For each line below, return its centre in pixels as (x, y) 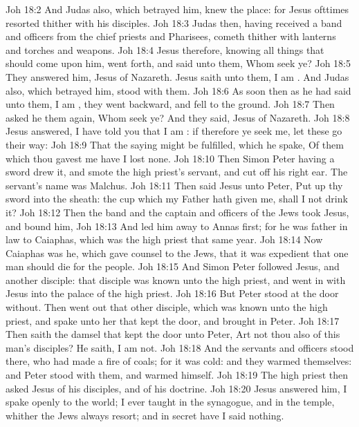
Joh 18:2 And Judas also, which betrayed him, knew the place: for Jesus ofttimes (177, 9)
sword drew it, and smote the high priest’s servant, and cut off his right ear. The (177, 172)
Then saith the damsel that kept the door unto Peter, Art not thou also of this (173, 334)
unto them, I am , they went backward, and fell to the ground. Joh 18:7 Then (170, 104)
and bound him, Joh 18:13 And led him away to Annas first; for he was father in (177, 226)
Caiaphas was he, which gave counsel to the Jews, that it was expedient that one (177, 253)
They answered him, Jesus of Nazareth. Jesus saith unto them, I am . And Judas (177, 76)
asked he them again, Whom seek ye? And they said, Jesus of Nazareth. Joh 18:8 (178, 117)
